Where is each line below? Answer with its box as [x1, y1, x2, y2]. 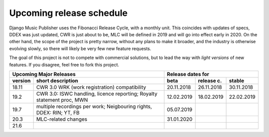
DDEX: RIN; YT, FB [36, 109, 80, 116]
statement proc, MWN [36, 96, 88, 103]
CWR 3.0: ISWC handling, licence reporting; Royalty [36, 90, 158, 97]
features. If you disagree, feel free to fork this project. [9, 62, 120, 68]
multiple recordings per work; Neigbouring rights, [36, 103, 152, 110]
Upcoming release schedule [9, 7, 128, 18]
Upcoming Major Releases [12, 70, 76, 77]
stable [229, 77, 244, 84]
